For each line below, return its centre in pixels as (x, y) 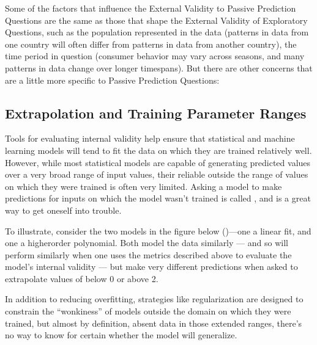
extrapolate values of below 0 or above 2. (82, 278)
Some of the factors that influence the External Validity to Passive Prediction (151, 8)
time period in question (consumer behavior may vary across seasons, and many (155, 56)
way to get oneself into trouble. (63, 210)
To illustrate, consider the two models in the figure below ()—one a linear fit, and (158, 231)
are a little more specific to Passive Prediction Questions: (112, 80)
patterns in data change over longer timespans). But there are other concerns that (159, 67)
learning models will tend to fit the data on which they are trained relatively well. (158, 150)
